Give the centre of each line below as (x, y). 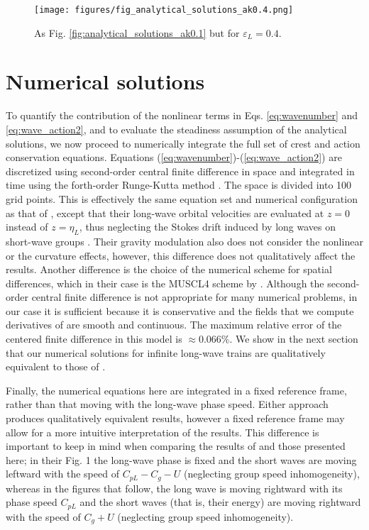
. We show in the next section (294, 339)
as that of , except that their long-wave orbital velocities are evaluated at (165, 212)
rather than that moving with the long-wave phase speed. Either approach (167, 404)
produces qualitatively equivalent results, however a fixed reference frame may (175, 418)
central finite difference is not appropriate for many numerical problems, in (194, 297)
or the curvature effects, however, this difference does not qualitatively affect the (181, 255)
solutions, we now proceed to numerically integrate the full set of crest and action (183, 143)
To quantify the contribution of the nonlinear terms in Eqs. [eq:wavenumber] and (182, 115)
